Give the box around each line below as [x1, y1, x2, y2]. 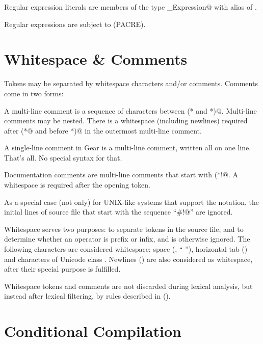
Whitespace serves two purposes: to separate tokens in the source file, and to [4, 223, 244, 234]
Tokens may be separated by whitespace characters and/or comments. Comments [4, 78, 258, 89]
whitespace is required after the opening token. [4, 179, 150, 190]
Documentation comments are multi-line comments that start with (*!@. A [4, 169, 238, 180]
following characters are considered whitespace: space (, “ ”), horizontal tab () [4, 244, 248, 254]
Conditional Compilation [4, 321, 181, 341]
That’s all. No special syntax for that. [4, 152, 122, 163]
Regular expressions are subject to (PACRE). [4, 18, 146, 29]
